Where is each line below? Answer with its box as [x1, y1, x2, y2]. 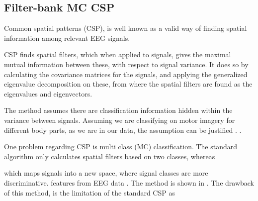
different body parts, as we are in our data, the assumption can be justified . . [4, 124, 242, 135]
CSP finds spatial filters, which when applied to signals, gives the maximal [4, 49, 231, 60]
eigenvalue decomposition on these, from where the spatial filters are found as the [4, 79, 253, 89]
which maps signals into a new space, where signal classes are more [4, 168, 208, 178]
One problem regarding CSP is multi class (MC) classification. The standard [4, 141, 238, 152]
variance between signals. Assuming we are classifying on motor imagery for [4, 114, 235, 125]
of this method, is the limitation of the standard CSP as [4, 187, 175, 198]
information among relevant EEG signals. [4, 32, 130, 43]
